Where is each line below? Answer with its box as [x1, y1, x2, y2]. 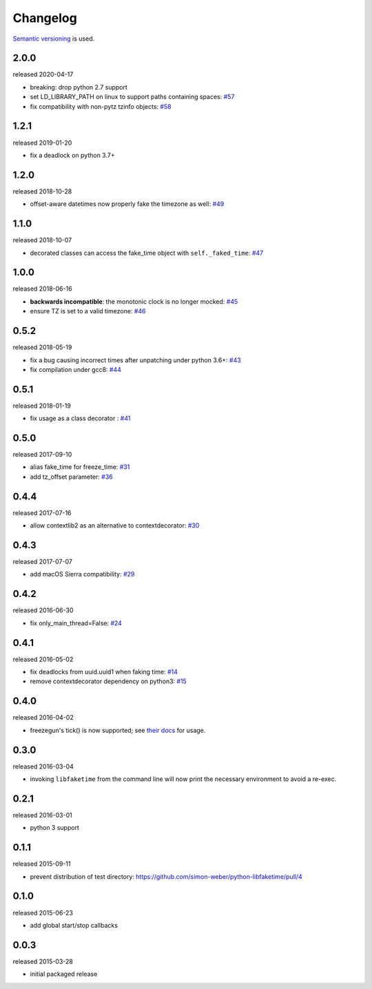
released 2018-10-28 [12, 187, 72, 196]
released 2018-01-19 [12, 402, 72, 410]
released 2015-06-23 [12, 908, 74, 917]
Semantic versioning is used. [12, 34, 95, 43]
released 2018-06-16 [12, 284, 72, 293]
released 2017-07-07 [12, 558, 72, 566]
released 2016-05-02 [12, 655, 74, 663]
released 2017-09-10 [12, 450, 72, 459]
